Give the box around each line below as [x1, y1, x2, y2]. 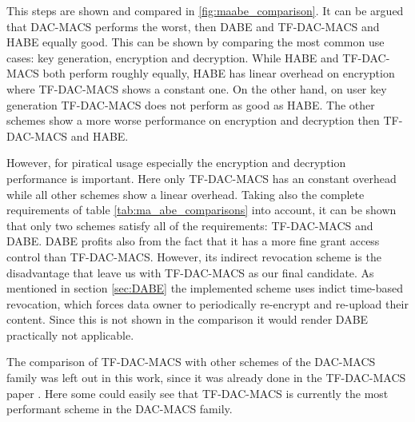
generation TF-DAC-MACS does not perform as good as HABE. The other [6, 96, 375, 113]
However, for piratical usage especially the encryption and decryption [6, 154, 346, 171]
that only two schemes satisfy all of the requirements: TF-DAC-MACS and [6, 217, 373, 233]
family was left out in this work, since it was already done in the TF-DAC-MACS [6, 369, 406, 386]
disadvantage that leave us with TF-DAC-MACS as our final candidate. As [6, 264, 374, 281]
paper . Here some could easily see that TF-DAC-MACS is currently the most [6, 384, 389, 401]
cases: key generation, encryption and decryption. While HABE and [6, 49, 339, 66]
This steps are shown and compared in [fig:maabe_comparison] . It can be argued [6, 2, 404, 18]
